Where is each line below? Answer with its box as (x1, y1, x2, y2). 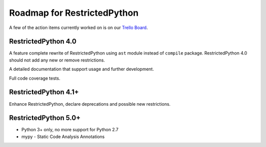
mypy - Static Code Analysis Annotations (21, 133, 105, 140)
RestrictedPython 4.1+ (9, 88, 79, 96)
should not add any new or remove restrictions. (9, 57, 105, 63)
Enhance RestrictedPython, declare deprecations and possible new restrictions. (9, 101, 171, 107)
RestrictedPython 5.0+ (9, 114, 81, 122)
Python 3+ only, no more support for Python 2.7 (21, 127, 119, 133)
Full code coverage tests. (9, 75, 61, 81)
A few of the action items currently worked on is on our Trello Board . (9, 25, 148, 30)
